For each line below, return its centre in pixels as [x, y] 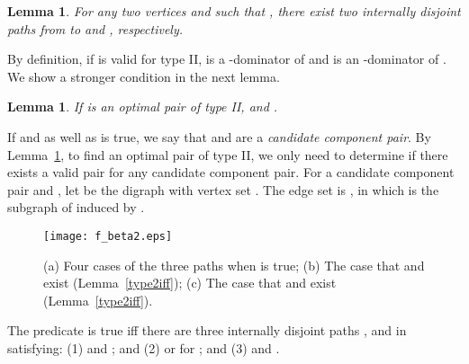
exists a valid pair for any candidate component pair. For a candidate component [231, 172]
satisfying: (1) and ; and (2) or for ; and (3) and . [144, 347]
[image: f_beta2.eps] [108, 236]
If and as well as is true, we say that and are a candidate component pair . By [219, 136]
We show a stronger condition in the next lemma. [144, 76]
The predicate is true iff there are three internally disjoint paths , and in [207, 330]
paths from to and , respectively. [95, 28]
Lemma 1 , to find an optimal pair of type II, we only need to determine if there [228, 154]
